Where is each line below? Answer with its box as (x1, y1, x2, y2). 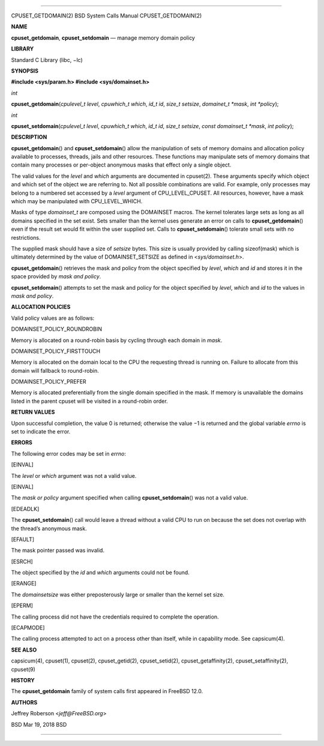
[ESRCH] (11, 558, 33, 565)
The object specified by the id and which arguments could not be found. (11, 569, 190, 576)
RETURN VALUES (11, 409, 55, 416)
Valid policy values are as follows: (11, 314, 95, 322)
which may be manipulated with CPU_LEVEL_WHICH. (11, 198, 143, 205)
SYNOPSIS (11, 67, 39, 75)
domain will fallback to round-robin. (11, 367, 99, 374)
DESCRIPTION (11, 133, 47, 141)
